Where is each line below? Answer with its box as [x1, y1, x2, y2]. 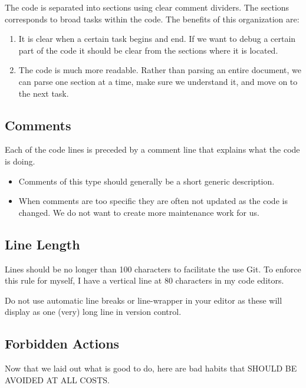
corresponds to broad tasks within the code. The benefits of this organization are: [5, 12, 300, 25]
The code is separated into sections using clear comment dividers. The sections [5, 1, 289, 13]
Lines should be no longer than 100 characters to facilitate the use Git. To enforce [5, 262, 301, 275]
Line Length [5, 235, 80, 253]
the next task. [18, 87, 69, 99]
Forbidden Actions [5, 334, 120, 353]
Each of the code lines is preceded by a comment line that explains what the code [5, 143, 300, 156]
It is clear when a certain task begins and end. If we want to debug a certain [18, 32, 296, 45]
